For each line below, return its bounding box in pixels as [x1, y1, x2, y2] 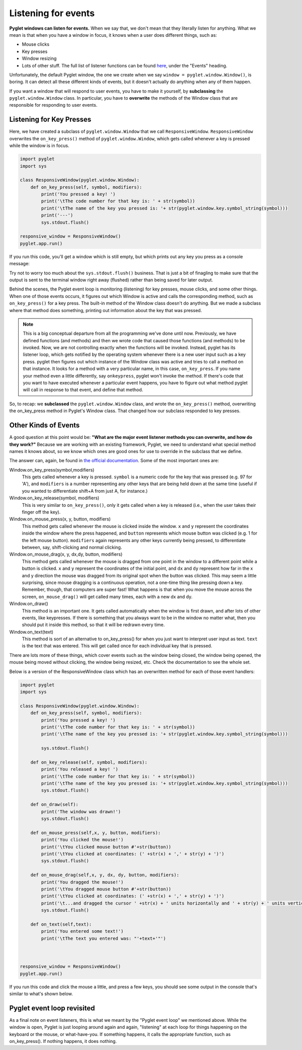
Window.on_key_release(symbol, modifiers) [9, 495, 100, 501]
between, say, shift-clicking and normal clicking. [22, 544, 122, 550]
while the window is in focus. [9, 142, 69, 148]
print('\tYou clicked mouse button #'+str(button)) [41, 844, 172, 850]
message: [9, 261, 30, 267]
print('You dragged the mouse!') [41, 879, 124, 885]
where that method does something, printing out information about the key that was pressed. [9, 307, 202, 313]
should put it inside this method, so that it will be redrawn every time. [22, 622, 165, 628]
